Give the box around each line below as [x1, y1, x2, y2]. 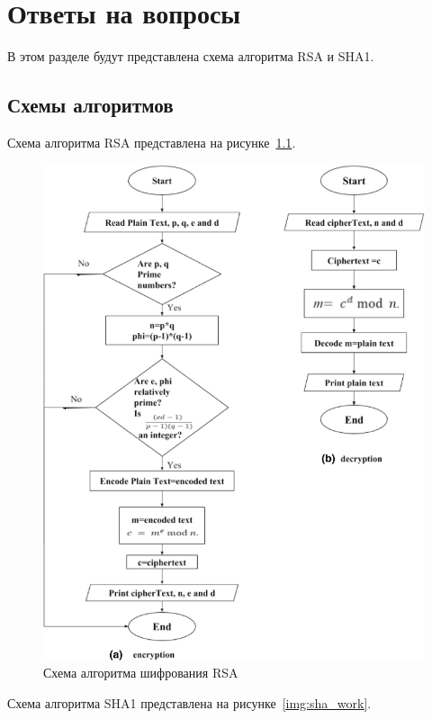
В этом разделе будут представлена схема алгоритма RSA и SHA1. [7, 47, 374, 66]
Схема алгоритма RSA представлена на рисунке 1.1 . [7, 132, 296, 151]
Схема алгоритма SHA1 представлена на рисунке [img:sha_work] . [7, 693, 372, 712]
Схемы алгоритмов [7, 91, 174, 119]
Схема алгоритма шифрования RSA [43, 663, 238, 682]
